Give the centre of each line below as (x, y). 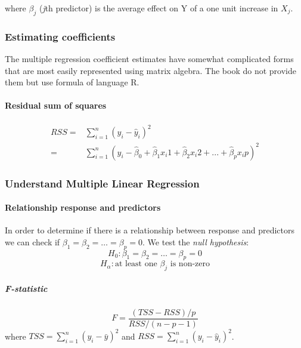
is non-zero (190, 264)
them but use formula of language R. (72, 82)
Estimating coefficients (60, 36)
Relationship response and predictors (83, 207)
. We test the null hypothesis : (196, 241)
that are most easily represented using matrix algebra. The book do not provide (150, 70)
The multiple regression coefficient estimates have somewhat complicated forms (149, 59)
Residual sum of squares (56, 105)
